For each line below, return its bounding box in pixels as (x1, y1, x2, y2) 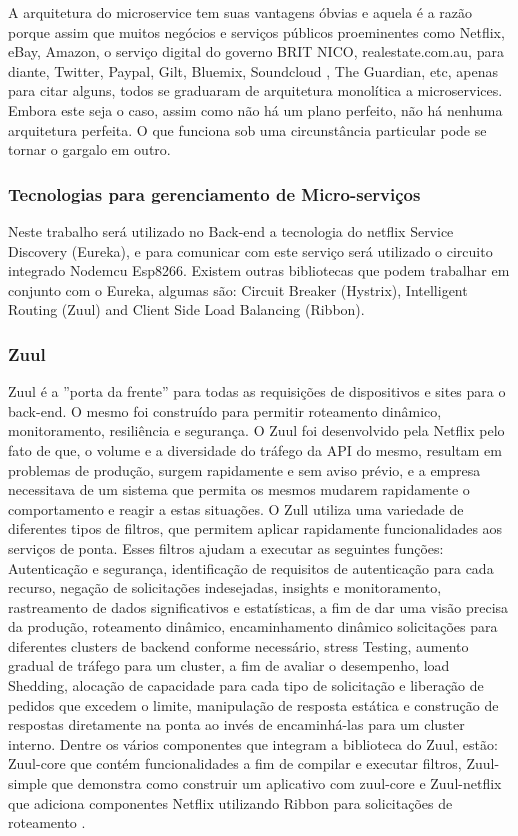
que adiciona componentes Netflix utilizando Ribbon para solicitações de (8, 792, 453, 813)
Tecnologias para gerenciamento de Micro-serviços (8, 181, 421, 206)
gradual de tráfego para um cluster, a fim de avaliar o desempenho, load (8, 655, 450, 676)
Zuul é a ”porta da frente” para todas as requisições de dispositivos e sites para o (8, 381, 506, 402)
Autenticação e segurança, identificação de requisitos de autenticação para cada (8, 557, 494, 578)
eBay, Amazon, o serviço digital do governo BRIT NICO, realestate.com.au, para (8, 41, 504, 62)
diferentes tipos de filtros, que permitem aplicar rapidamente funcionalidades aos (8, 518, 503, 539)
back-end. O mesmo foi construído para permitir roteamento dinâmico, (8, 400, 442, 421)
